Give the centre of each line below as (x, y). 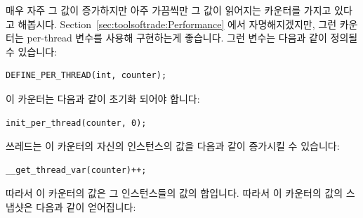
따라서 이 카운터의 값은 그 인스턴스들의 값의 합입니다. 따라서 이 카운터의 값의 (174, 193)
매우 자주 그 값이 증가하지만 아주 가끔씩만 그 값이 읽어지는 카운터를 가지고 (169, 10)
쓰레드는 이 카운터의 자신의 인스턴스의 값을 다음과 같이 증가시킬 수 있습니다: (173, 146)
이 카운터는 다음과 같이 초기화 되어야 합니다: (103, 98)
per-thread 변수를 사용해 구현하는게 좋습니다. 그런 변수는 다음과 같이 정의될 (192, 38)
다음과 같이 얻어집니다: (86, 206)
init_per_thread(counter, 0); (76, 123)
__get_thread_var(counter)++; (76, 170)
